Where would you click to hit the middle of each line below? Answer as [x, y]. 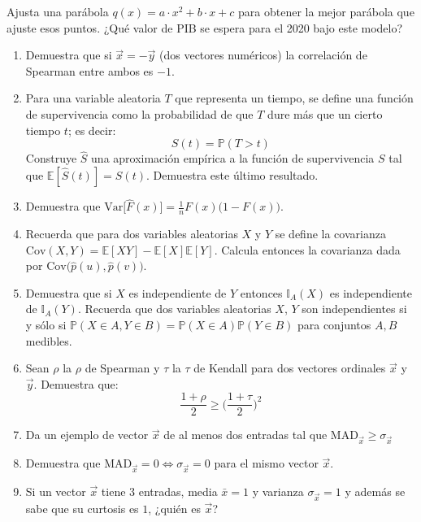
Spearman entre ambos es [89, 70]
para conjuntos [334, 324]
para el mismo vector [266, 463]
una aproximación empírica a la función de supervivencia [233, 158]
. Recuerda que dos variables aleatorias [174, 309]
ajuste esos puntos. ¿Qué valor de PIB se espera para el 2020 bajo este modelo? [205, 27]
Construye [51, 158]
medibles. [49, 340]
